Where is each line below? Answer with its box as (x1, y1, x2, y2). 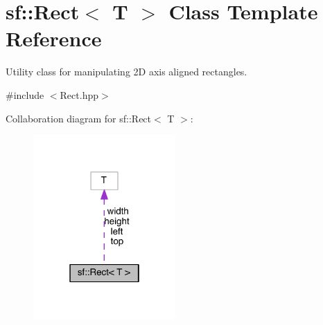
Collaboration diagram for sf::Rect (6, 111, 152, 125)
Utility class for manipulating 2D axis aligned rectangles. (6, 64, 247, 79)
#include (6, 87, 44, 102)
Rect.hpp (60, 87, 98, 102)
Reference (6, 24, 102, 53)
